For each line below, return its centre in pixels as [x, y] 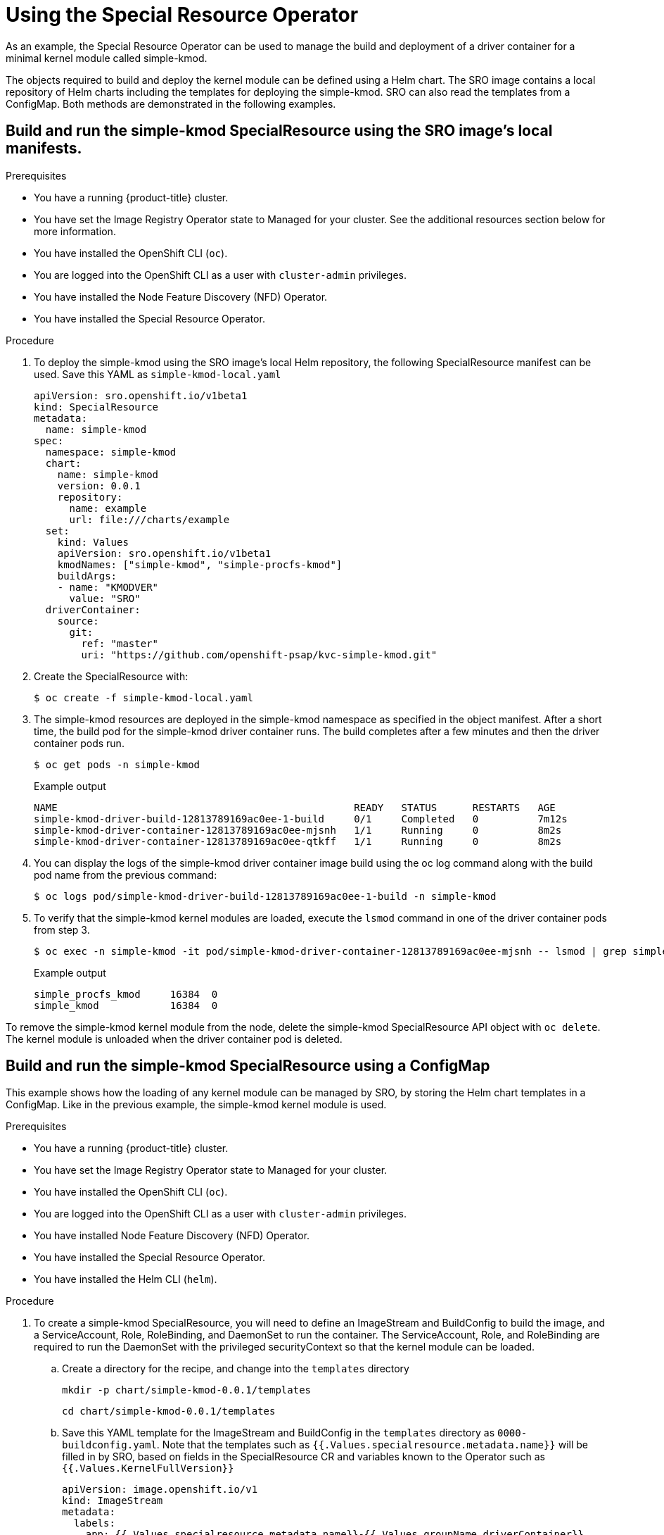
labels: [94, 1523]
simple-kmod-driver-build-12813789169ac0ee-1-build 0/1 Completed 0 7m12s [301, 819]
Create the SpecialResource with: [111, 676]
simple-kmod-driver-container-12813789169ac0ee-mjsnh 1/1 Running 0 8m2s [298, 830]
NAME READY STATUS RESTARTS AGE [295, 807]
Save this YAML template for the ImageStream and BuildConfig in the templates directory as [279, 1433]
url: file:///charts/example [149, 519]
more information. [75, 231]
